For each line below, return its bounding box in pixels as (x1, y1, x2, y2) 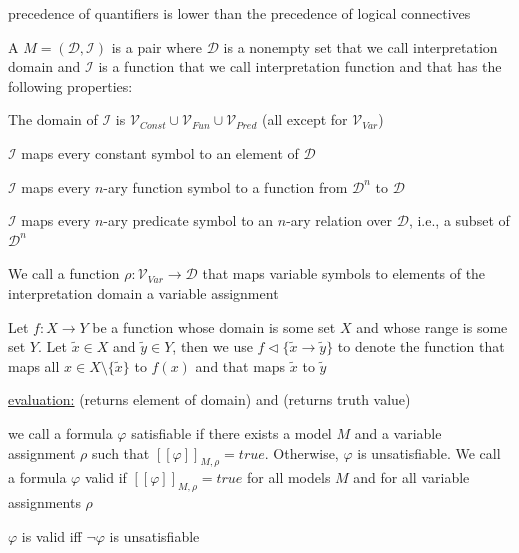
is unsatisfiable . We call (357, 442, 501, 463)
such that (92, 442, 150, 463)
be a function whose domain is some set (92, 316, 336, 337)
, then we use (172, 336, 253, 357)
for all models (247, 467, 331, 488)
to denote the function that (337, 336, 505, 357)
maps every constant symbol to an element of (21, 142, 299, 163)
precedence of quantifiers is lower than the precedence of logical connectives (8, 3, 471, 23)
